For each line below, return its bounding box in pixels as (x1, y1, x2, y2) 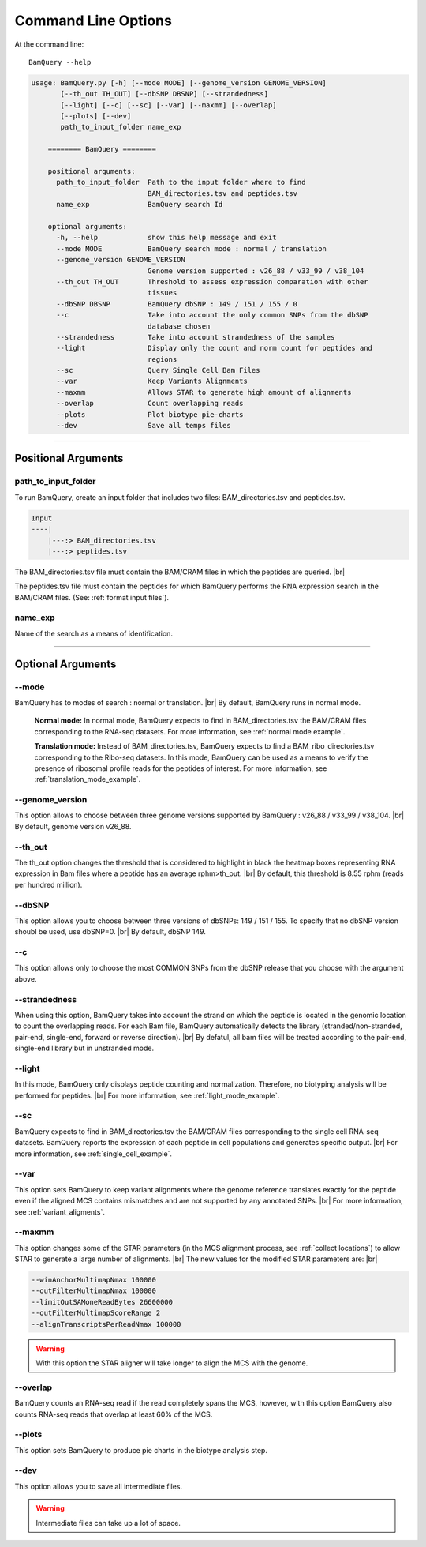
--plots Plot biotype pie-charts (56, 410, 244, 419)
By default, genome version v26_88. (14, 821, 132, 831)
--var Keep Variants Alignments (56, 377, 248, 386)
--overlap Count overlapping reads (56, 399, 244, 408)
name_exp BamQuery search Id (56, 200, 223, 209)
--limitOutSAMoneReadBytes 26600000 (31, 1297, 174, 1306)
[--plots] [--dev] (60, 111, 132, 121)
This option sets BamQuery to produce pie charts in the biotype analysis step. (14, 1445, 268, 1455)
